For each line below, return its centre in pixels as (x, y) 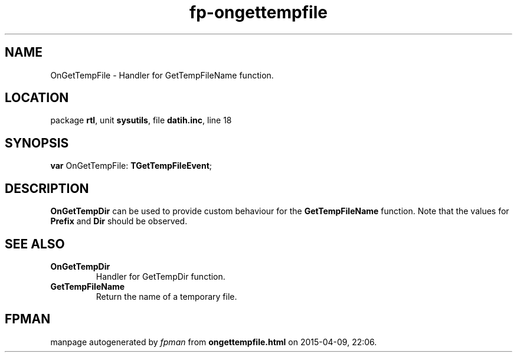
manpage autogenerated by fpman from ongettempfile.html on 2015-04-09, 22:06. (214, 342)
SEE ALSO (35, 244)
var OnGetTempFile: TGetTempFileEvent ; (131, 166)
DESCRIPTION (47, 188)
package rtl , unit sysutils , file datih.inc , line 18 (141, 120)
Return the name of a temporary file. (166, 296)
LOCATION (37, 98)
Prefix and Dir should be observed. (119, 221)
